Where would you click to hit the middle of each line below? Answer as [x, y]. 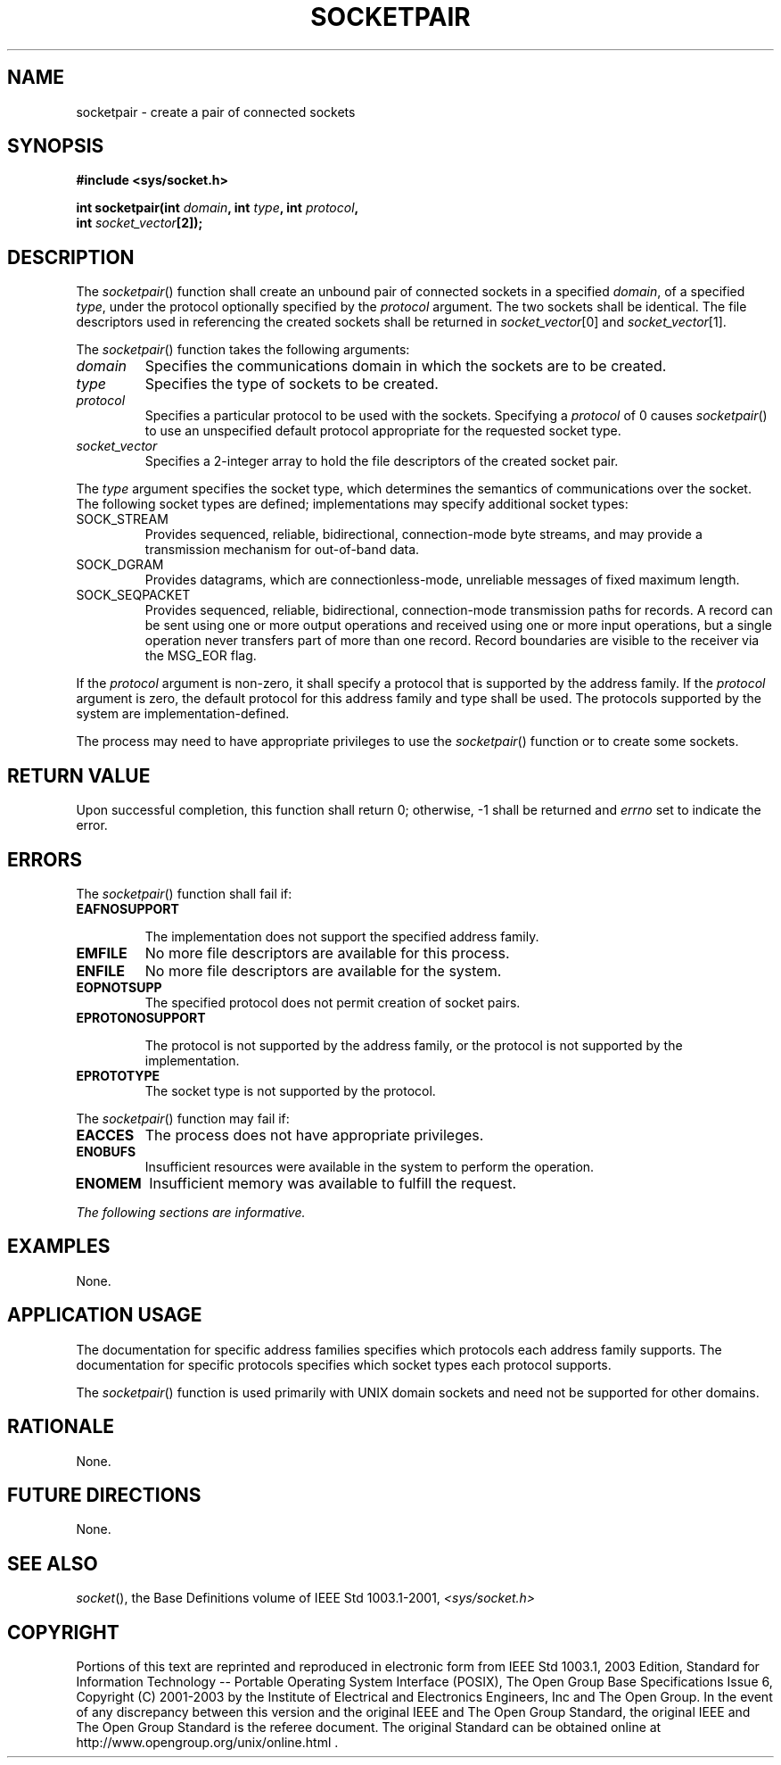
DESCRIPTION [71, 257]
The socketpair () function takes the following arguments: [243, 350]
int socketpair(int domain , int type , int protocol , [217, 208]
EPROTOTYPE [118, 1075]
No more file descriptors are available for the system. [323, 970]
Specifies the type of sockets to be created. [292, 384]
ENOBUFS [106, 1151]
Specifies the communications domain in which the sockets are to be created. [406, 366]
